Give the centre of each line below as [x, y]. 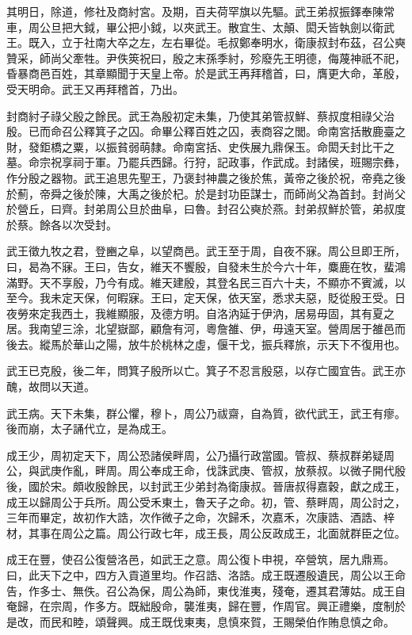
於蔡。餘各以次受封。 [62, 224]
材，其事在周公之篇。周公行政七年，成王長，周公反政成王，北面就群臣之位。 [206, 532]
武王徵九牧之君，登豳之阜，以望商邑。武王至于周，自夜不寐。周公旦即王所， [206, 251]
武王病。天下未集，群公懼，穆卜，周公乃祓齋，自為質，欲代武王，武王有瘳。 [206, 413]
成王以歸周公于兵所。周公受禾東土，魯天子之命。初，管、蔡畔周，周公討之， [206, 501]
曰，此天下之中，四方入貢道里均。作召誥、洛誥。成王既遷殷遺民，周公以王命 [206, 575]
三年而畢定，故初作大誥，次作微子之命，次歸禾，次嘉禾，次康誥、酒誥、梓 [200, 517]
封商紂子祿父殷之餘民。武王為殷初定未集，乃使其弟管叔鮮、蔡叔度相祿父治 [200, 115]
